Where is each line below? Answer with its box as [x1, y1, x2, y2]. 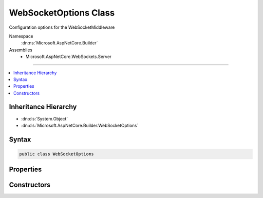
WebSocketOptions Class [9, 7, 115, 18]
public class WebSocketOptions [19, 151, 94, 157]
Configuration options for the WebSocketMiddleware [9, 24, 115, 30]
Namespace [9, 33, 34, 39]
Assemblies [9, 47, 33, 53]
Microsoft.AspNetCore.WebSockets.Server [25, 54, 112, 59]
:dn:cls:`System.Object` [21, 116, 68, 121]
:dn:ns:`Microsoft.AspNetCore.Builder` [21, 40, 98, 46]
